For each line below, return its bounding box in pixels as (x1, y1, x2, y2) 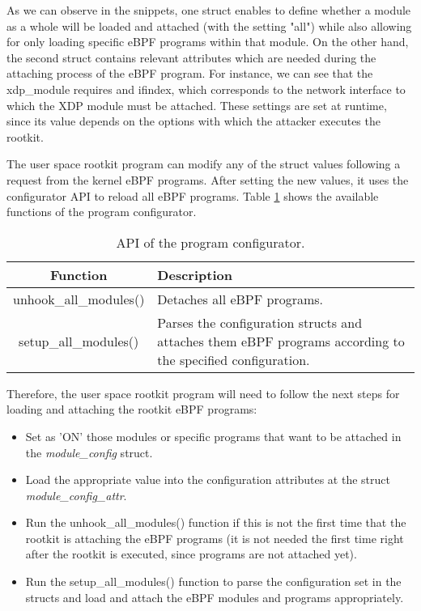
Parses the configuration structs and (157, 312, 363, 332)
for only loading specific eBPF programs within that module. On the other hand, (6, 33, 409, 50)
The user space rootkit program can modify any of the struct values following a (6, 155, 401, 172)
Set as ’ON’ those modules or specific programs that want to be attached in (25, 427, 402, 444)
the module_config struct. (25, 443, 153, 460)
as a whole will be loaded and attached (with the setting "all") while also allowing (6, 17, 412, 34)
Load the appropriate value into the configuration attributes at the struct (25, 471, 390, 488)
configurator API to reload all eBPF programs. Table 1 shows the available (6, 187, 379, 204)
